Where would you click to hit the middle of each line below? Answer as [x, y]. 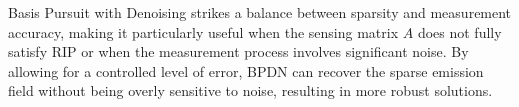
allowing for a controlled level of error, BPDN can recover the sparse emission [246, 70]
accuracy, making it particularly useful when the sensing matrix [203, 31]
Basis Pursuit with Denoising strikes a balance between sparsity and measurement [260, 12]
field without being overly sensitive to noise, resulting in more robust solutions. [250, 90]
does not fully [459, 31]
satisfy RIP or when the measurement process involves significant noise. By [238, 51]
